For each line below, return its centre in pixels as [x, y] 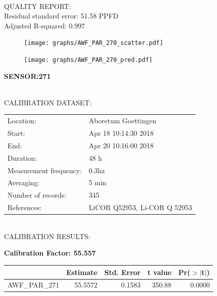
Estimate [82, 272]
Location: [22, 121]
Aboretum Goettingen [123, 121]
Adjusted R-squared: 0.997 [45, 25]
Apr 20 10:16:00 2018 [121, 145]
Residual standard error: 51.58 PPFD [61, 16]
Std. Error [122, 272]
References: [25, 207]
